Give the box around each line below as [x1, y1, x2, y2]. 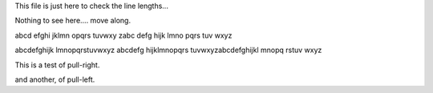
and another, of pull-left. [14, 75, 95, 84]
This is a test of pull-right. [14, 60, 100, 70]
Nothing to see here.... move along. [14, 16, 132, 26]
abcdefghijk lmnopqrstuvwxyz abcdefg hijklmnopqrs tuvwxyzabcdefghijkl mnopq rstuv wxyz [14, 45, 322, 55]
